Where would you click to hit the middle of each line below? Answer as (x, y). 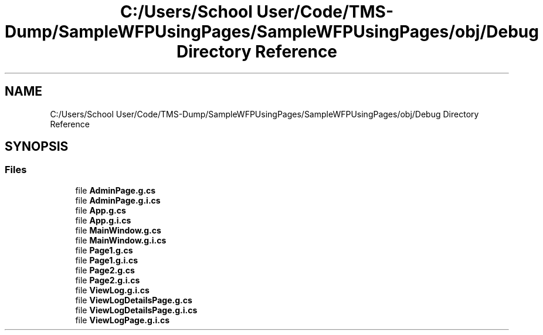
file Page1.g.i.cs (106, 260)
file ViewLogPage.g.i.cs (123, 320)
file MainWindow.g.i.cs (121, 240)
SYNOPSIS (37, 147)
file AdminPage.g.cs (116, 190)
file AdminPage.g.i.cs (118, 200)
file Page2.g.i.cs (108, 280)
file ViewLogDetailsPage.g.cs (134, 300)
